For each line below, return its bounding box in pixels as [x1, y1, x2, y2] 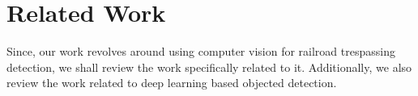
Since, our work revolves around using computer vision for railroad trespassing [6, 43, 395, 60]
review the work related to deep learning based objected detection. [6, 74, 337, 91]
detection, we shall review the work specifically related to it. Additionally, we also [6, 58, 412, 75]
